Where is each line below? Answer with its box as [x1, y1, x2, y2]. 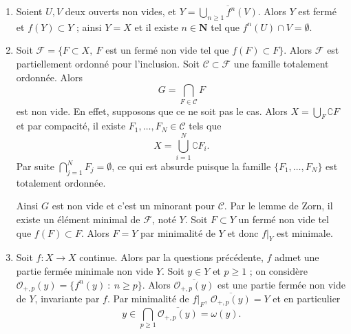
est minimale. [277, 225, 333, 240]
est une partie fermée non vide [217, 277, 345, 291]
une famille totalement [233, 56, 329, 70]
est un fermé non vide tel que [105, 46, 229, 56]
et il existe [134, 19, 178, 34]
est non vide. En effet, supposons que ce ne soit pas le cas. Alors [16, 103, 288, 118]
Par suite [16, 159, 54, 174]
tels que [189, 118, 222, 133]
